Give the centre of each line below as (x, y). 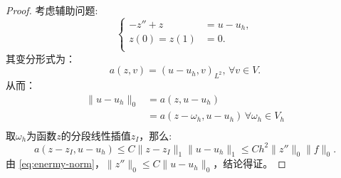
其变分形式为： (41, 58)
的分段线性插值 (96, 135)
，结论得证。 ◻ (250, 163)
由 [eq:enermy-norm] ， (55, 163)
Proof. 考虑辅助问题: (52, 10)
